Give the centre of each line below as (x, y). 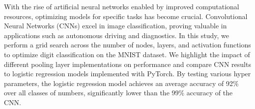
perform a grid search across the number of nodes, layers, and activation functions (127, 45)
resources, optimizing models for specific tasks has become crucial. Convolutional (126, 16)
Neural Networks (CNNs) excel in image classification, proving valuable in (115, 26)
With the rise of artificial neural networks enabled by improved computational (122, 6)
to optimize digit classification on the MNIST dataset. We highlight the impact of (127, 54)
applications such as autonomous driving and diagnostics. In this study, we (117, 35)
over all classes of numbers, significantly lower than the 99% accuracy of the (118, 93)
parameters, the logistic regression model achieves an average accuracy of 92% (121, 83)
